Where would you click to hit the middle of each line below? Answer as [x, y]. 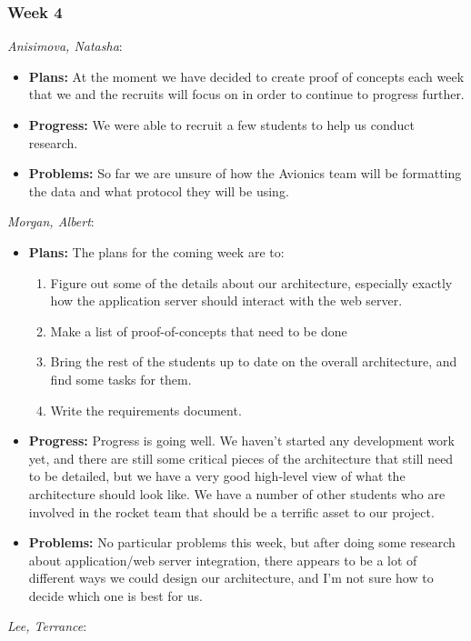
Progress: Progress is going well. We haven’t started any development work [241, 441]
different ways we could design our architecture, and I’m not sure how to [231, 578]
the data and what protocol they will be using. [159, 190]
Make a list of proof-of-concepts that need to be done [199, 331]
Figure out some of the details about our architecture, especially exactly [251, 282]
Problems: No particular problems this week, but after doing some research [242, 542]
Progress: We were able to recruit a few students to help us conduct [221, 125]
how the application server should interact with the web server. [226, 300]
